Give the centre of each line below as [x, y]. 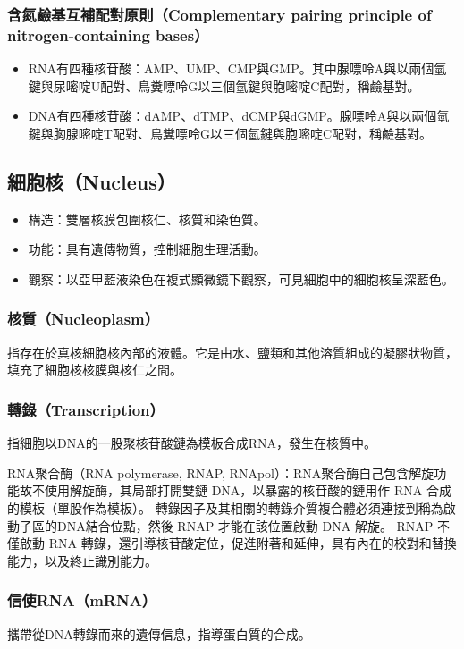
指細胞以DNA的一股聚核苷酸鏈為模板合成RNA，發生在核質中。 [192, 443]
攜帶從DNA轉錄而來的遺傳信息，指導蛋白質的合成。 [159, 633]
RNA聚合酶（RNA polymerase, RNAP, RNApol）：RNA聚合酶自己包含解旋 [221, 472]
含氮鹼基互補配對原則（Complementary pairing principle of [219, 14]
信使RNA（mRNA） [82, 600]
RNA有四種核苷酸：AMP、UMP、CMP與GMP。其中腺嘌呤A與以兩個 [231, 68]
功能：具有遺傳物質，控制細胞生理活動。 [147, 249]
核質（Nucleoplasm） [84, 319]
